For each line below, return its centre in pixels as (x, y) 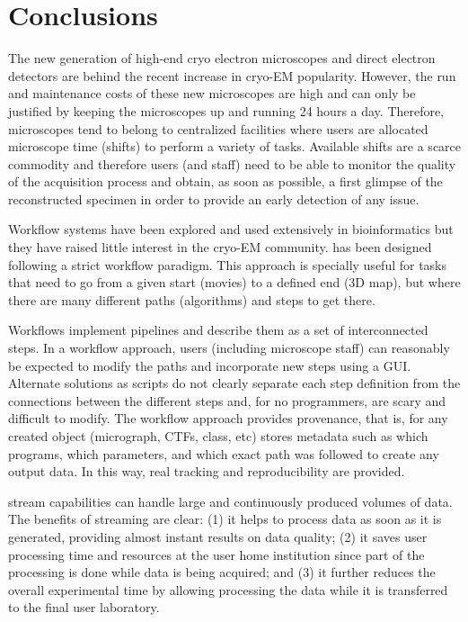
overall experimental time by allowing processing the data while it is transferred (228, 589)
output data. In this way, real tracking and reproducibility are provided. (207, 471)
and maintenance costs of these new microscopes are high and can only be (212, 93)
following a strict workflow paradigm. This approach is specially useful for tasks (228, 264)
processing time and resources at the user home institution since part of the (216, 554)
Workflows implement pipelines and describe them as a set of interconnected (218, 330)
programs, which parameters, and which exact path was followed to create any (224, 453)
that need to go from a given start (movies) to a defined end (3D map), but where (234, 282)
